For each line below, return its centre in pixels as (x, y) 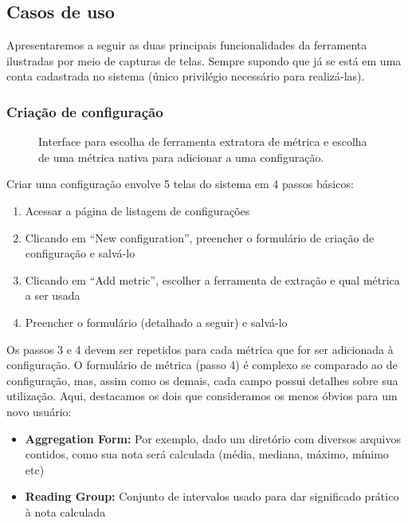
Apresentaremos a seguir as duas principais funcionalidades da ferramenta (187, 45)
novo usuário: (39, 411)
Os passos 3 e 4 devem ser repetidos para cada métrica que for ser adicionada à (200, 349)
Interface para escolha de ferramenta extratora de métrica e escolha (203, 142)
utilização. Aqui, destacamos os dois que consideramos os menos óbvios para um (202, 396)
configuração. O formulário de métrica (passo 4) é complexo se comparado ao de (202, 365)
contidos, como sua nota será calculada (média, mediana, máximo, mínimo (207, 454)
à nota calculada (65, 511)
